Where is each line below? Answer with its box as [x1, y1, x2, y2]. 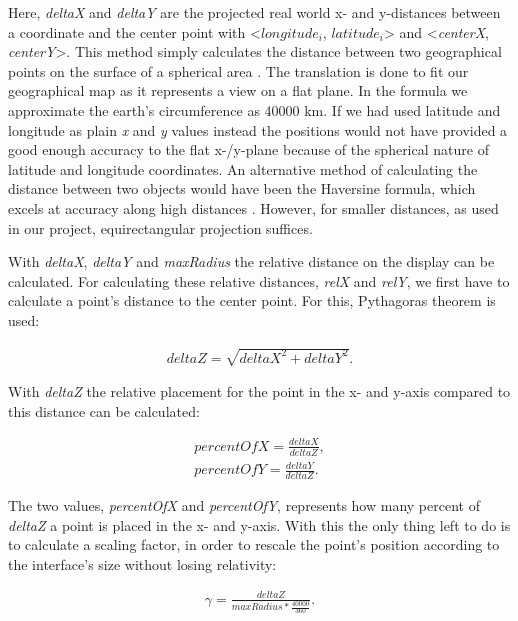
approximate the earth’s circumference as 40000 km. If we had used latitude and [8, 99, 501, 120]
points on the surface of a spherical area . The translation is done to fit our [8, 60, 469, 81]
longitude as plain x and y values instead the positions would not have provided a [8, 119, 508, 140]
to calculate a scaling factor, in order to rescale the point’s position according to [8, 534, 500, 555]
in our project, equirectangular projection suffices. [8, 217, 313, 238]
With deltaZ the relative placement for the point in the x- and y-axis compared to [8, 381, 511, 402]
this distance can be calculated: [8, 400, 200, 421]
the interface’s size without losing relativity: [8, 553, 277, 574]
